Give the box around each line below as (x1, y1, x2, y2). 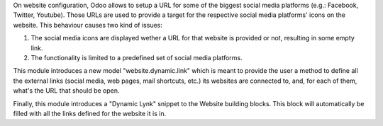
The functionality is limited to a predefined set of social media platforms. (30, 53, 243, 62)
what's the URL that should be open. (13, 86, 120, 95)
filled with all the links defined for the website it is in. (13, 109, 167, 118)
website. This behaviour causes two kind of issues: (13, 21, 163, 29)
